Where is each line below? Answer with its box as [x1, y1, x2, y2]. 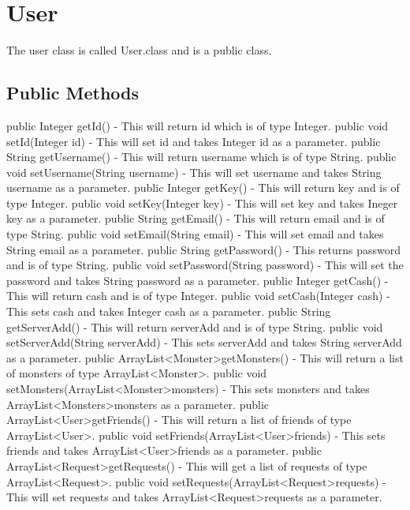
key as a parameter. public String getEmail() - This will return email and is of [6, 210, 385, 227]
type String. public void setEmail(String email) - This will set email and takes [6, 226, 384, 242]
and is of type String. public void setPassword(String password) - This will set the [6, 257, 404, 273]
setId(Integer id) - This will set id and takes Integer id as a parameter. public [6, 133, 381, 149]
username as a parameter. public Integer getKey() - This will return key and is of [6, 179, 400, 196]
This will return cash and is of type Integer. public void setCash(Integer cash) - [6, 287, 390, 304]
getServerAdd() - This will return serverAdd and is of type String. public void [6, 318, 383, 335]
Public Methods [6, 81, 140, 105]
